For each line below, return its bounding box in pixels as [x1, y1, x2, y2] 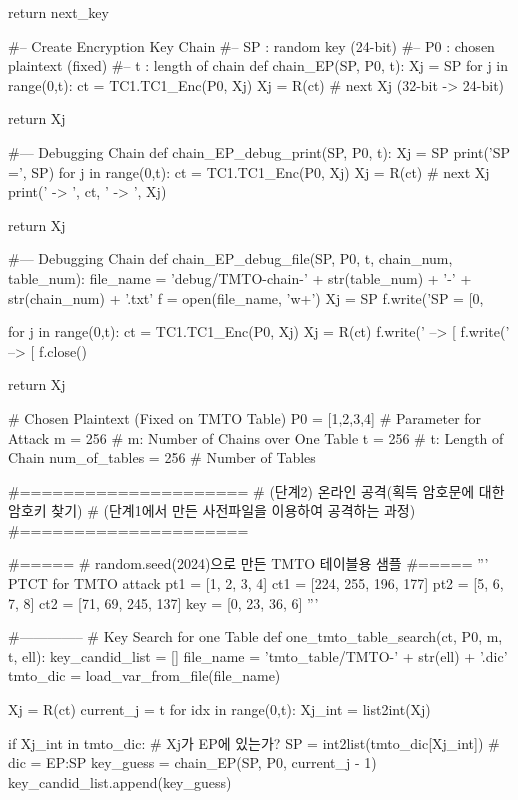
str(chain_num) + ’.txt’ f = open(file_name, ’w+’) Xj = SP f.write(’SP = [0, [8, 287, 484, 308]
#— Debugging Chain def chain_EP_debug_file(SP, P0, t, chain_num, [8, 248, 453, 269]
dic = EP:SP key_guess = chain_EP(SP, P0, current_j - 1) [8, 752, 377, 773]
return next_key [8, 2, 109, 22]
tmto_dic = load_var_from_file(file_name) [8, 665, 281, 686]
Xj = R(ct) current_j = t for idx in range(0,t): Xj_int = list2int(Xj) [8, 699, 431, 720]
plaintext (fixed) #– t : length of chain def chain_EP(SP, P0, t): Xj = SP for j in [8, 55, 509, 76]
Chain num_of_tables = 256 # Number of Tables [8, 447, 316, 468]
